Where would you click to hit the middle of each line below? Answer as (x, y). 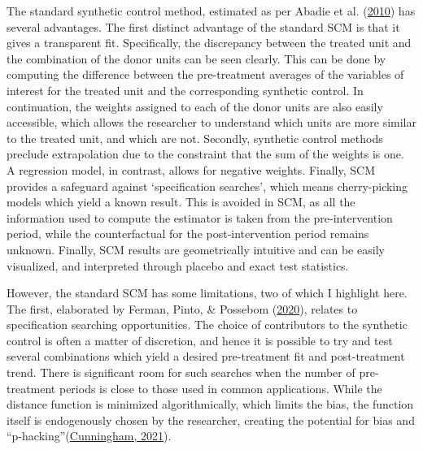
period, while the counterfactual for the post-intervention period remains (188, 234)
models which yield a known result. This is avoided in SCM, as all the (181, 202)
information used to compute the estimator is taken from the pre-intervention (200, 217)
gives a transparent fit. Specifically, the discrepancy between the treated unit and (209, 43)
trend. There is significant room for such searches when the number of (181, 372)
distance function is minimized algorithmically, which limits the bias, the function (210, 404)
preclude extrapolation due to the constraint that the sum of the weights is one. (205, 154)
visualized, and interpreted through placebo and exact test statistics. (178, 265)
